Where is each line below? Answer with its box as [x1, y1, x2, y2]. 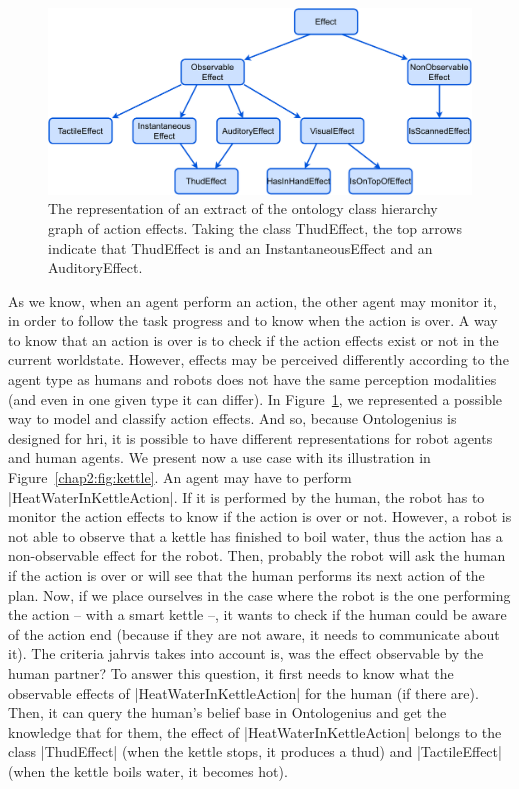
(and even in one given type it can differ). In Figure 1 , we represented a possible [8, 388, 503, 409]
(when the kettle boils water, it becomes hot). [8, 760, 288, 781]
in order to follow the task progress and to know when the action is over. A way [8, 310, 498, 331]
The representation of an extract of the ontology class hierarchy [48, 198, 438, 219]
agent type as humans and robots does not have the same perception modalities [8, 369, 497, 390]
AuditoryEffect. [48, 257, 143, 278]
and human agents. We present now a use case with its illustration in [8, 447, 431, 468]
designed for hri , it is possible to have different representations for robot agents [8, 427, 493, 448]
